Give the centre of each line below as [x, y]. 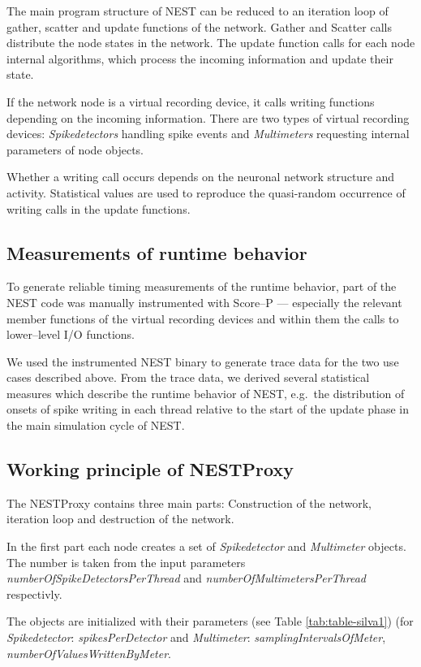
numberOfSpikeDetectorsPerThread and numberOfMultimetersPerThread [186, 578]
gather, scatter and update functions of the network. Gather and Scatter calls [199, 26]
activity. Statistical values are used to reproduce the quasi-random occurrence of [206, 192]
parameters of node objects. [75, 149]
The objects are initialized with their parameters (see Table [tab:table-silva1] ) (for [210, 621]
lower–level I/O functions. [71, 334]
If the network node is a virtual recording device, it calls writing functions [191, 101]
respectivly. [34, 593]
